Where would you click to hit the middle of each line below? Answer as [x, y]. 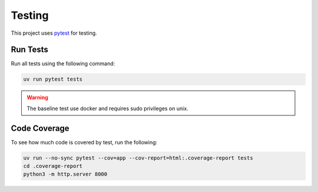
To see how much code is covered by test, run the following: [84, 142]
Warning [37, 98]
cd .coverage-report [53, 166]
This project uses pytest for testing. [54, 33]
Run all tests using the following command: [63, 64]
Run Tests [29, 50]
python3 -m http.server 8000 [65, 174]
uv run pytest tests [53, 79]
